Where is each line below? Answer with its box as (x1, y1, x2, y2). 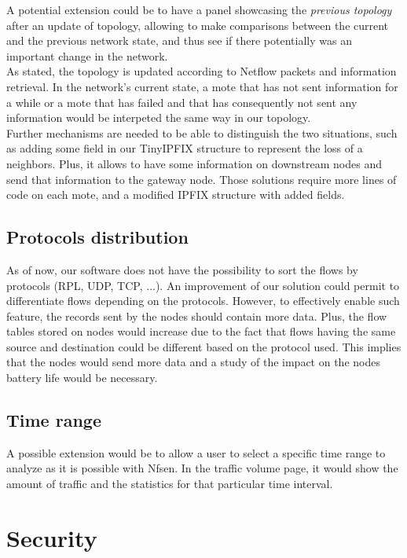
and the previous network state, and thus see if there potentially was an (6, 32, 352, 49)
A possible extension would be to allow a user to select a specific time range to (6, 444, 386, 461)
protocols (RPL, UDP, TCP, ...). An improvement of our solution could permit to (6, 277, 400, 293)
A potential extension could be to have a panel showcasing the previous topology (6, 2, 392, 17)
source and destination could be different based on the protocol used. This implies (6, 338, 401, 354)
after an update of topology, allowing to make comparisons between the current (6, 17, 389, 33)
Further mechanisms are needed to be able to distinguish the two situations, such (6, 124, 398, 141)
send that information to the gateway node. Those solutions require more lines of (6, 171, 397, 187)
